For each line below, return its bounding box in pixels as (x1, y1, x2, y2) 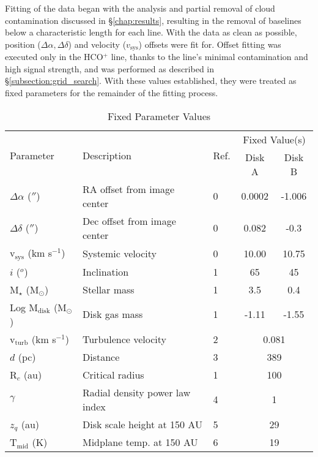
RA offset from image (83, 181, 175, 196)
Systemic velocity (83, 246, 157, 260)
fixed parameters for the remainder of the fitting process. (5, 86, 218, 99)
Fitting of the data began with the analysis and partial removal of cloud (5, 2, 275, 14)
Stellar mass (83, 282, 135, 296)
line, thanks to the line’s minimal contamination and (111, 50, 308, 63)
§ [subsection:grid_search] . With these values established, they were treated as (5, 74, 297, 87)
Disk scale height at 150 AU (83, 417, 202, 432)
